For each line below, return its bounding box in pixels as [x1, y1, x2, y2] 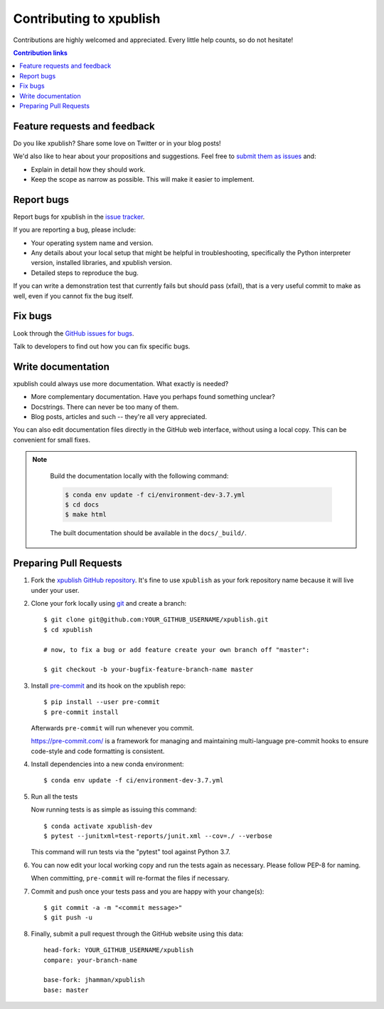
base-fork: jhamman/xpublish [43, 976, 145, 984]
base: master [43, 985, 89, 994]
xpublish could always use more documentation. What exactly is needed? [13, 379, 229, 388]
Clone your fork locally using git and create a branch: [31, 599, 187, 607]
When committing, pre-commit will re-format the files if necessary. [31, 874, 230, 883]
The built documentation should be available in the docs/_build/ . [50, 529, 247, 537]
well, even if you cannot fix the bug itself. [13, 291, 134, 300]
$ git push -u [43, 914, 92, 922]
